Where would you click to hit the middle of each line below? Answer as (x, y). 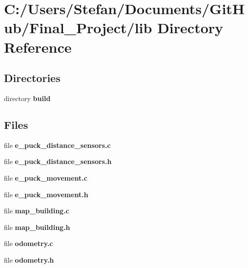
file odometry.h (29, 259)
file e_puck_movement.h (46, 194)
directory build (27, 98)
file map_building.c (37, 211)
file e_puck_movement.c (46, 177)
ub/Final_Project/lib (78, 28)
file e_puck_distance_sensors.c (57, 145)
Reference (38, 47)
